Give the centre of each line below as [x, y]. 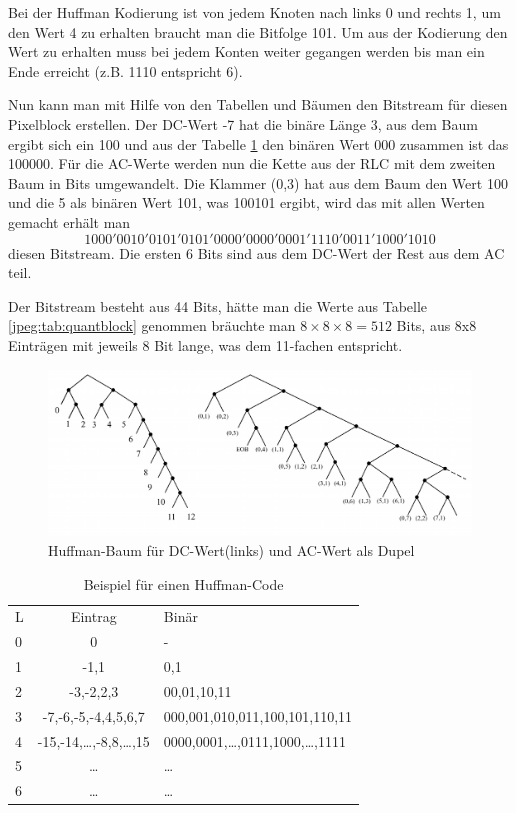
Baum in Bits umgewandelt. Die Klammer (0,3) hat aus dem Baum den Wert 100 [258, 182]
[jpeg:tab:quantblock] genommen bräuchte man [152, 325]
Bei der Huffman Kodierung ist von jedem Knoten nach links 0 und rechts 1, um [254, 12]
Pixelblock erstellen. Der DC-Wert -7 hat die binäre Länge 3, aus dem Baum [243, 123]
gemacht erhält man [69, 221]
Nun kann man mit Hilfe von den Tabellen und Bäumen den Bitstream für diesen [258, 104]
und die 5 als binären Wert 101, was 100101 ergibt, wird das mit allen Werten [246, 202]
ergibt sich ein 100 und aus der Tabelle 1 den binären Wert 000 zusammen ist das [258, 143]
